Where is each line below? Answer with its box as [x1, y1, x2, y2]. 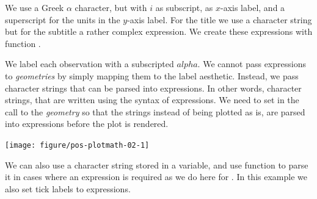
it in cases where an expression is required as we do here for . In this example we [5, 170, 307, 183]
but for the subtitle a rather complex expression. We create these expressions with [5, 25, 313, 38]
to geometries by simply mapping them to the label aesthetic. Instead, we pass [5, 69, 299, 82]
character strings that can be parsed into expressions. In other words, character [5, 81, 302, 94]
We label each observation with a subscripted [5, 57, 174, 70]
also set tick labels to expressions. [5, 182, 131, 195]
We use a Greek [5, 1, 64, 13]
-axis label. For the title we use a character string [127, 13, 312, 26]
